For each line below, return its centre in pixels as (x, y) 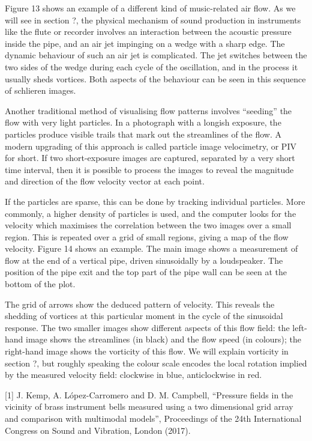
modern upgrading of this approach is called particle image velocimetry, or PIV (151, 146)
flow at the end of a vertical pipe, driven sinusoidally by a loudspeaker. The (144, 260)
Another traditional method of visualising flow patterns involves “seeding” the (148, 110)
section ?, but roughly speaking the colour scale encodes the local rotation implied (156, 363)
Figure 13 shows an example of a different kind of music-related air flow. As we (150, 8)
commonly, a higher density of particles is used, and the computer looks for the (151, 213)
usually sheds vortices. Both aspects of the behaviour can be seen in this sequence (155, 78)
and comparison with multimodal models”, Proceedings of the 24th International (153, 418)
